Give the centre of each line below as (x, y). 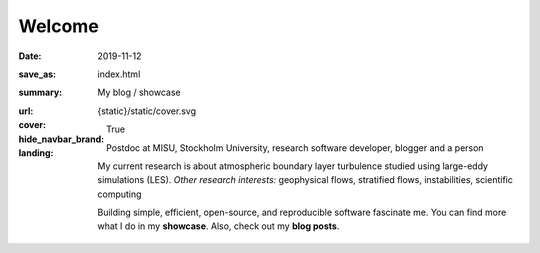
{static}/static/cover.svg (147, 111)
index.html (119, 74)
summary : (40, 92)
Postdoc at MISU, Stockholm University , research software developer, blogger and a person (294, 147)
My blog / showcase (139, 92)
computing (119, 194)
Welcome (58, 26)
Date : (30, 56)
